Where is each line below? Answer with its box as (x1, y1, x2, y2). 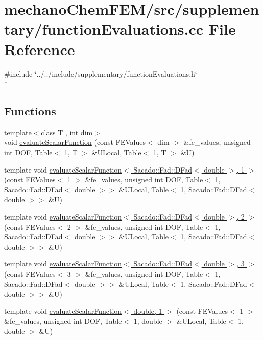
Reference (4, 38, 75, 59)
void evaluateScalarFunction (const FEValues (4, 137, 146, 148)
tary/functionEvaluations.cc (4, 18, 204, 39)
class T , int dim (41, 127, 93, 137)
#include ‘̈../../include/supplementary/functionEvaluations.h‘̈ (4, 68, 197, 79)
